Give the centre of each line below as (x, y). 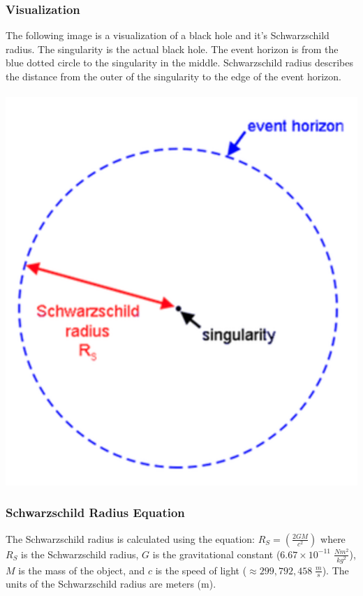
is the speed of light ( (201, 570)
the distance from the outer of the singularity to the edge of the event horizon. (173, 76)
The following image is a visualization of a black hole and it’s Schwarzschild (168, 35)
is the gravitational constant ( (216, 554)
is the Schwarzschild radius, (80, 554)
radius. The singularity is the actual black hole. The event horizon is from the (172, 49)
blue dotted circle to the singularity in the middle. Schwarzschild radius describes (179, 63)
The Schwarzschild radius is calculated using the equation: (130, 538)
